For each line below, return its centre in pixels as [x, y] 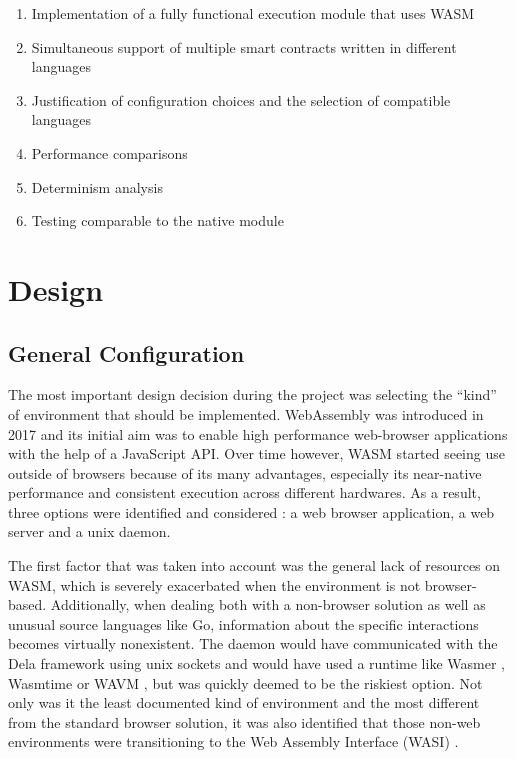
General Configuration [126, 352]
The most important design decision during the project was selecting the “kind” [252, 394]
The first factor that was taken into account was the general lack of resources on [254, 565]
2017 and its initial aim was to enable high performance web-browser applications [258, 433]
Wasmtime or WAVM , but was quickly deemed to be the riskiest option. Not [245, 682]
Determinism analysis [97, 186]
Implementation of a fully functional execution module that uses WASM [253, 13]
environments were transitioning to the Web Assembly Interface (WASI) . [233, 741]
